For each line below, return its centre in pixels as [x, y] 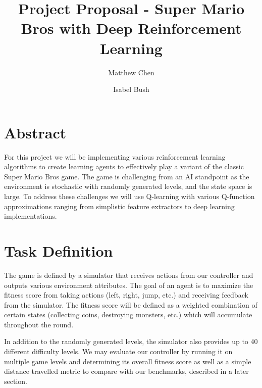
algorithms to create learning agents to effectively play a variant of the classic [124, 166]
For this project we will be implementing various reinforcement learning [115, 156]
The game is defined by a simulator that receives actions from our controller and [129, 275]
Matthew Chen [131, 72]
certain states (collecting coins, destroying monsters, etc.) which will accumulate [128, 314]
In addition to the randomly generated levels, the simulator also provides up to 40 [131, 341]
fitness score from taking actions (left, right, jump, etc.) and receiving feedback [126, 295]
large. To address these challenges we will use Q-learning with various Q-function [129, 196]
